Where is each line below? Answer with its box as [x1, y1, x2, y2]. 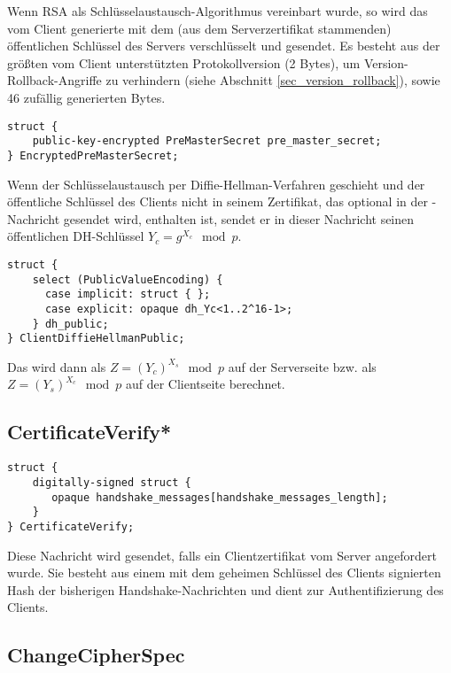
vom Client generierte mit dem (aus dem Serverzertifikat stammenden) [7, 19, 392, 37]
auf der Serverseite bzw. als [228, 357, 377, 375]
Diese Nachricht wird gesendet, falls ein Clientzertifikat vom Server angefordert [7, 545, 437, 564]
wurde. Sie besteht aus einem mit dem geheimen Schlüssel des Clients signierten [7, 563, 441, 582]
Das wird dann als [7, 357, 106, 375]
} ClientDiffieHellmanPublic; [7, 332, 185, 345]
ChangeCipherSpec [7, 641, 185, 669]
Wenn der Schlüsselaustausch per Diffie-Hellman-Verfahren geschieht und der [7, 174, 425, 193]
